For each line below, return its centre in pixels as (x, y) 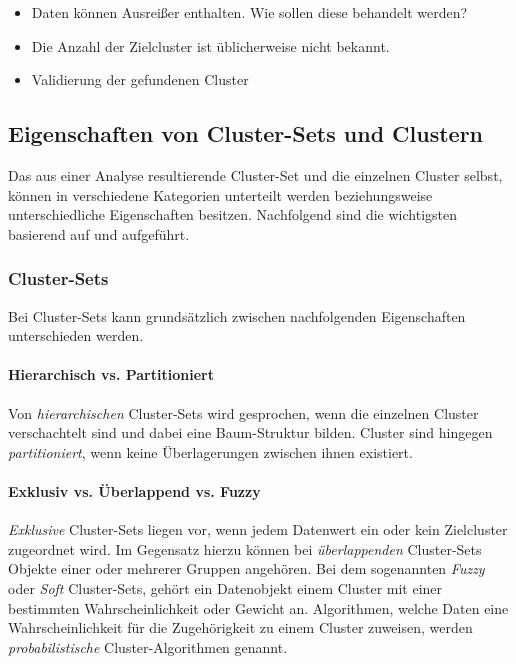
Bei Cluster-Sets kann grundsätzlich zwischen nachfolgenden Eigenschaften (237, 315)
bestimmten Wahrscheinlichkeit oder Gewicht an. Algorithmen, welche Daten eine (258, 607)
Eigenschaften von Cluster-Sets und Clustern (246, 133)
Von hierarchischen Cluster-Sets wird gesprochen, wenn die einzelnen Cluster (243, 412)
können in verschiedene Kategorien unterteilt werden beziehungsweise (220, 194)
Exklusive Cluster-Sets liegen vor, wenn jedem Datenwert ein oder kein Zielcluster (258, 529)
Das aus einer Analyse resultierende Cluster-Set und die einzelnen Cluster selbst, (255, 174)
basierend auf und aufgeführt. (99, 233)
